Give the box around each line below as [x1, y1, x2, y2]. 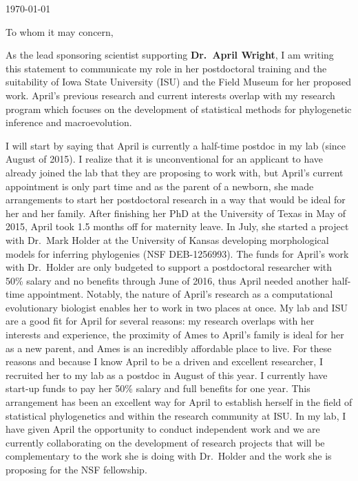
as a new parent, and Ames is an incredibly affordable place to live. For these [6, 340, 332, 355]
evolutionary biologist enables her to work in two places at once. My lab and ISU [6, 300, 348, 314]
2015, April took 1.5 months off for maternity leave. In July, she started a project [6, 219, 349, 234]
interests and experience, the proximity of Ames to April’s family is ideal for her [6, 327, 344, 342]
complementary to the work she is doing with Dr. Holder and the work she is [6, 449, 332, 463]
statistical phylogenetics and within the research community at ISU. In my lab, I [6, 408, 346, 422]
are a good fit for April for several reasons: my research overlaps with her [6, 314, 315, 328]
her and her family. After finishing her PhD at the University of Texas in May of [6, 205, 346, 220]
